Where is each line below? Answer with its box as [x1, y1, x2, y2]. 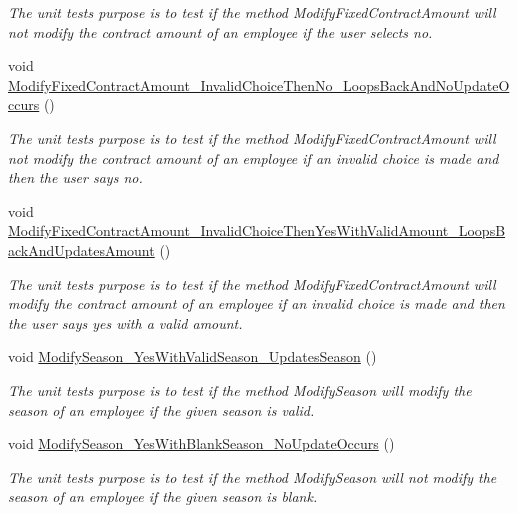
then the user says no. [8, 167, 143, 188]
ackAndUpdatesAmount [8, 239, 155, 260]
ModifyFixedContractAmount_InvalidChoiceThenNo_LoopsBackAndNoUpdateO [8, 74, 510, 95]
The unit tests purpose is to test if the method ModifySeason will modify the [8, 379, 472, 400]
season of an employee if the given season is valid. [8, 399, 315, 420]
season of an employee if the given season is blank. [8, 486, 318, 507]
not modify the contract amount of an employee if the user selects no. [8, 21, 433, 42]
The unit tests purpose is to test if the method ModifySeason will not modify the [8, 466, 497, 487]
